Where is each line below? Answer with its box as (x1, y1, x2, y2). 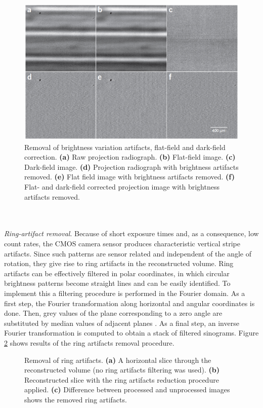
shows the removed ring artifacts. (24, 394, 127, 404)
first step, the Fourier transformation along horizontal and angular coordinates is (4, 298, 255, 308)
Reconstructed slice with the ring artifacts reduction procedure (24, 374, 219, 385)
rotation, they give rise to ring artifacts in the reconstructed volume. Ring (4, 258, 234, 269)
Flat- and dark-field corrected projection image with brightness (24, 181, 220, 192)
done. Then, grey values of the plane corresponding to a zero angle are (4, 308, 223, 318)
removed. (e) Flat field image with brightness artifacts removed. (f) (24, 171, 235, 182)
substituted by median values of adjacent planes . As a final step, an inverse (4, 317, 239, 328)
